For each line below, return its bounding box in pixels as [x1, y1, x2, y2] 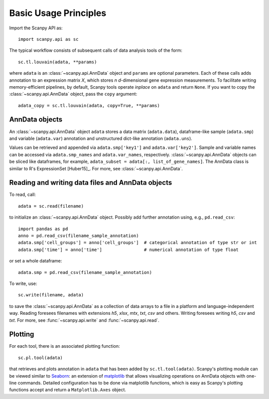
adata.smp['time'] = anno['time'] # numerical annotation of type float [18, 247, 239, 253]
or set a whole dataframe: [9, 258, 62, 264]
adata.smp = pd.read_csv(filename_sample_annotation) [18, 269, 152, 275]
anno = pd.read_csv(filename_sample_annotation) [18, 233, 139, 239]
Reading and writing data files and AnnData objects [9, 178, 172, 187]
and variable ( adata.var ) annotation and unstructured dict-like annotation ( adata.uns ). [9, 135, 193, 141]
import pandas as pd [18, 226, 68, 232]
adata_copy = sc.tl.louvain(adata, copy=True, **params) [18, 103, 160, 108]
